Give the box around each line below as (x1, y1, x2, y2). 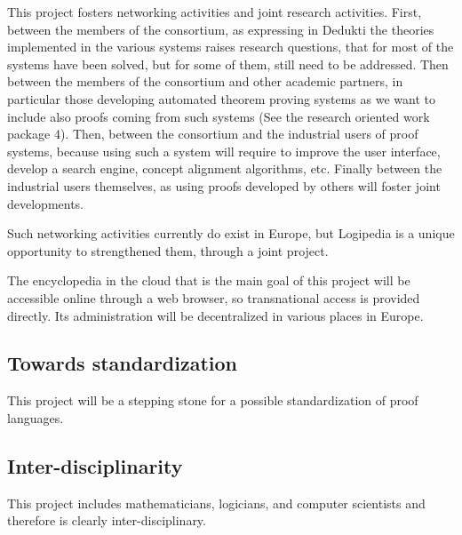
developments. (7, 194, 84, 212)
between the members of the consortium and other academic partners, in (7, 72, 403, 91)
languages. (7, 408, 64, 427)
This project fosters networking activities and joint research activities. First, (7, 3, 422, 20)
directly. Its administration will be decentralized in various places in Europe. (7, 306, 424, 324)
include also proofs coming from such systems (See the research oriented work (7, 107, 430, 125)
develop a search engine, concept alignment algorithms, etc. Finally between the (7, 159, 442, 178)
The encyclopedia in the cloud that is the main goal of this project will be (7, 271, 410, 290)
